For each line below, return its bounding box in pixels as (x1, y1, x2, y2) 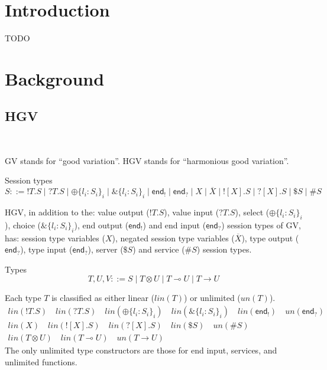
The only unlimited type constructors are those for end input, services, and (5, 344, 277, 356)
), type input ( (20, 243, 73, 256)
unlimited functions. (5, 355, 77, 368)
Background (5, 66, 105, 90)
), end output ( (74, 218, 129, 231)
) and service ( (132, 243, 185, 256)
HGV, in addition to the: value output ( (5, 206, 150, 218)
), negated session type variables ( (112, 231, 235, 244)
